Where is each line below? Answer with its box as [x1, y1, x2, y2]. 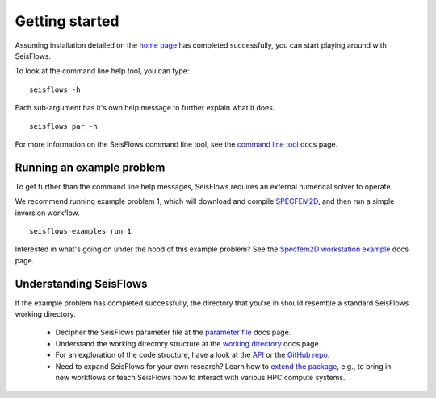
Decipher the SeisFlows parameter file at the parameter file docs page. [55, 327, 291, 338]
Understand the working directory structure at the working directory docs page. [55, 338, 321, 348]
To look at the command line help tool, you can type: [15, 66, 190, 76]
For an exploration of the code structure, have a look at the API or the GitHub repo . [55, 350, 330, 360]
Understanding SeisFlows [15, 276, 148, 290]
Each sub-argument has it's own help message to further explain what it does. [15, 103, 275, 113]
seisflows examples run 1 [29, 226, 132, 235]
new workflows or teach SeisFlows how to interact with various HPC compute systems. [55, 373, 346, 382]
